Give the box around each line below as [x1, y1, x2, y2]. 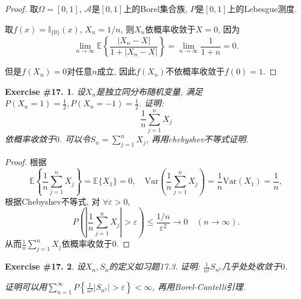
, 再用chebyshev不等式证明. [146, 133, 249, 145]
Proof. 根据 [5, 155, 47, 168]
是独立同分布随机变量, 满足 [96, 85, 203, 97]
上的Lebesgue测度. [227, 2, 297, 14]
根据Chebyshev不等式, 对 [5, 195, 100, 207]
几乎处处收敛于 [222, 260, 281, 273]
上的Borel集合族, [123, 2, 187, 14]
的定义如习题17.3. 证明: [109, 260, 200, 273]
